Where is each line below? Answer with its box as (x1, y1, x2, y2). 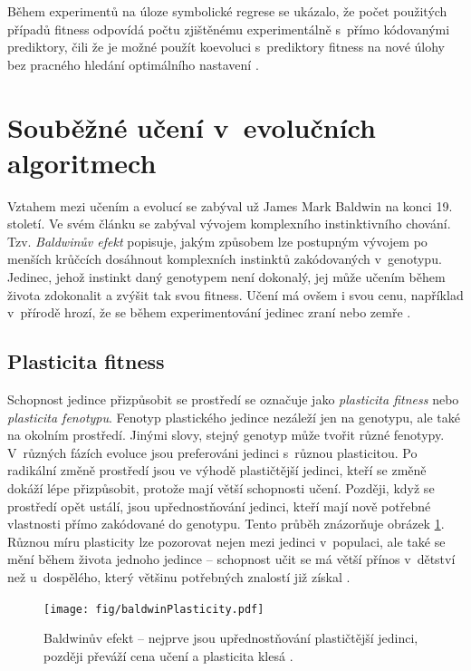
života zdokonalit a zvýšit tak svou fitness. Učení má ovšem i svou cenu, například (7, 285, 464, 304)
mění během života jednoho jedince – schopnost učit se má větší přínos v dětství (7, 549, 456, 569)
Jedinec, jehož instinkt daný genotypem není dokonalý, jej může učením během (7, 267, 446, 287)
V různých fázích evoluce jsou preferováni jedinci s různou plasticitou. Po (7, 442, 418, 462)
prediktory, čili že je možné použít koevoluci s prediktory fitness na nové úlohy (7, 37, 446, 56)
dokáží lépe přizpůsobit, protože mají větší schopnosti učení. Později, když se (7, 479, 435, 498)
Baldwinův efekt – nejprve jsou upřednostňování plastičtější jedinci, (43, 628, 418, 647)
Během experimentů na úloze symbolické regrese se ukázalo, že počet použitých (7, 2, 447, 20)
